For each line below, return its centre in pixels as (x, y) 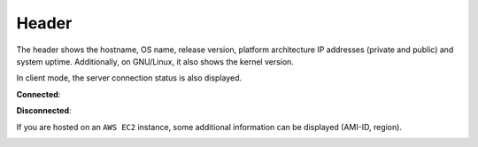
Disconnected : (44, 111)
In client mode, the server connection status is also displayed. (129, 78)
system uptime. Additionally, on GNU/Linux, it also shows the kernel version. (155, 61)
